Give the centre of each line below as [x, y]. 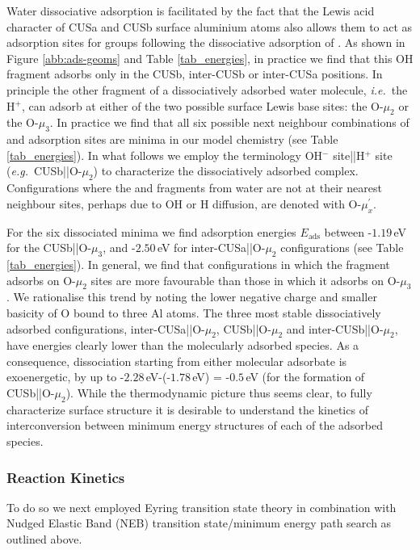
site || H [349, 155]
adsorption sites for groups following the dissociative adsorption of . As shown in [206, 42]
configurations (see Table [342, 248]
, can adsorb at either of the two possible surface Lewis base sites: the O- [202, 105]
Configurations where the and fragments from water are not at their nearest [194, 188]
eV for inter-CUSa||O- [211, 248]
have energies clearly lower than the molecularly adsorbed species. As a [183, 345]
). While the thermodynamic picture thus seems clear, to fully [219, 393]
